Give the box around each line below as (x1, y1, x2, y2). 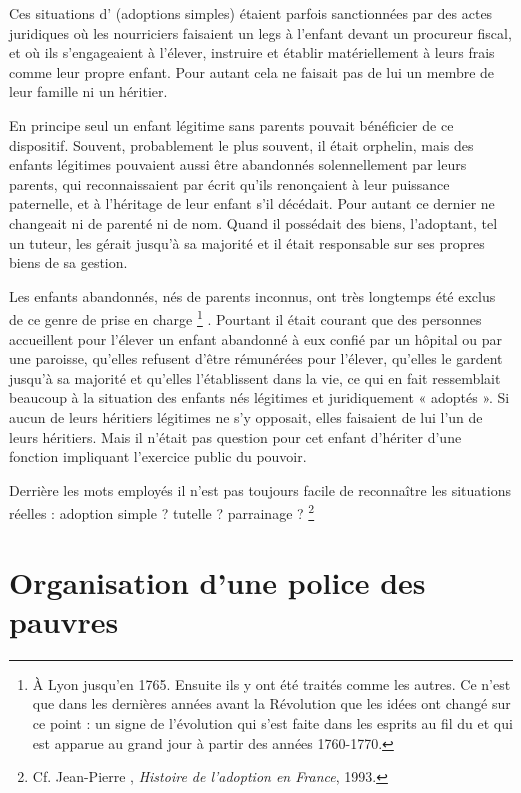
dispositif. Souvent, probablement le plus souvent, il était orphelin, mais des (9, 134, 474, 155)
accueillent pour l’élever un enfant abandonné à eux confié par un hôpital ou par (9, 328, 502, 349)
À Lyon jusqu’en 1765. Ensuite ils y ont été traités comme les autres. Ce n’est (32, 673, 511, 694)
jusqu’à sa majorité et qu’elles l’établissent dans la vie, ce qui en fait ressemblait (9, 367, 501, 388)
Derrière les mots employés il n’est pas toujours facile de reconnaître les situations (9, 479, 511, 500)
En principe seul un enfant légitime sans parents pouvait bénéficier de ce (9, 114, 454, 135)
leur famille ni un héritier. (9, 81, 168, 102)
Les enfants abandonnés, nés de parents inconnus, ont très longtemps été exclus (9, 285, 496, 306)
